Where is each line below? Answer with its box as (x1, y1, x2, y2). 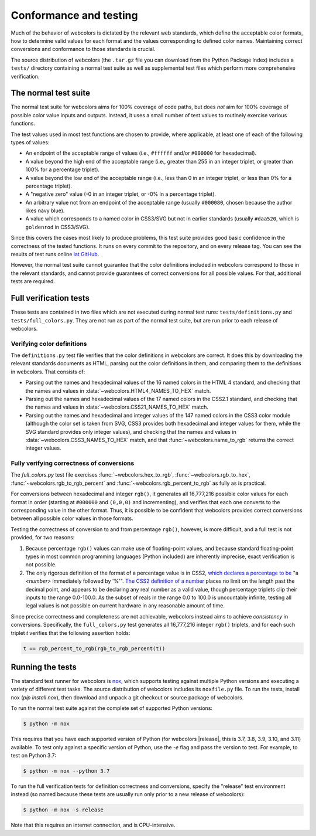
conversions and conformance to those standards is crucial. (11, 46, 156, 53)
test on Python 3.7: (11, 752, 57, 759)
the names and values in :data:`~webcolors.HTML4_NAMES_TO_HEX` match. (25, 387, 211, 394)
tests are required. (11, 278, 56, 285)
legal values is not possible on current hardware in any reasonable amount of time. (25, 602, 225, 609)
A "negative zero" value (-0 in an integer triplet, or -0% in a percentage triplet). (25, 191, 217, 198)
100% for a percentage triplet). (25, 166, 99, 173)
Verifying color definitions (11, 339, 87, 348)
